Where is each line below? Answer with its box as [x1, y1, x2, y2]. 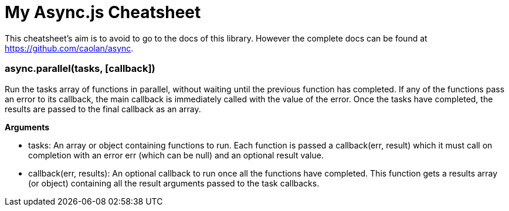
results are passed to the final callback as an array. [5, 103, 201, 114]
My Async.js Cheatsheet [5, 2, 201, 22]
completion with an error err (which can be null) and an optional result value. [28, 150, 324, 160]
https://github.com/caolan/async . [5, 43, 134, 53]
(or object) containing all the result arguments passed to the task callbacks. [28, 178, 320, 188]
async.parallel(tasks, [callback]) [5, 63, 155, 75]
